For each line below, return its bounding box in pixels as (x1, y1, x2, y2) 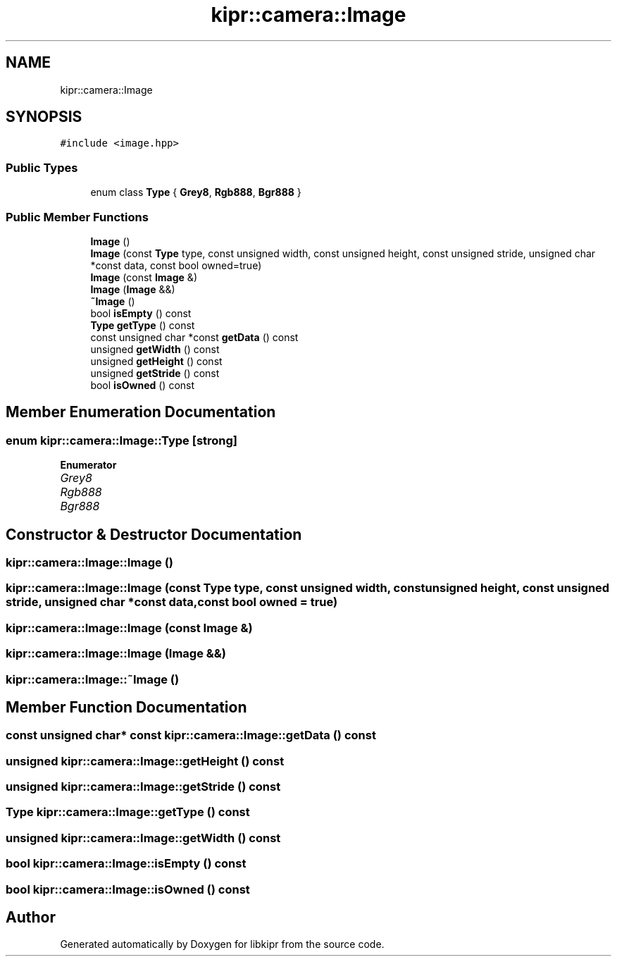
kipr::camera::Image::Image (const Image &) (6, 620, 253, 635)
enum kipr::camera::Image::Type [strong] (6, 433, 238, 448)
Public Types (6, 160, 78, 175)
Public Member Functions (6, 209, 149, 224)
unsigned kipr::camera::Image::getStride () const (6, 779, 281, 794)
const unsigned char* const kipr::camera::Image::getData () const (6, 728, 376, 743)
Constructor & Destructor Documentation (6, 525, 302, 543)
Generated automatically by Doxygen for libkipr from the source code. (60, 938, 385, 951)
